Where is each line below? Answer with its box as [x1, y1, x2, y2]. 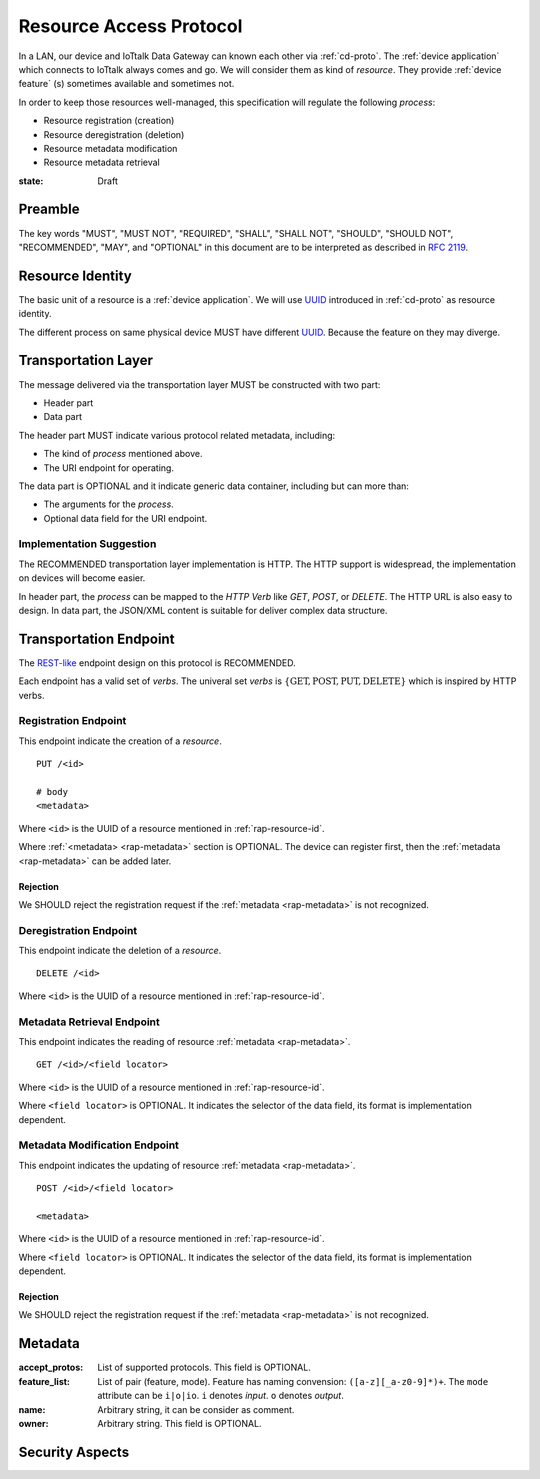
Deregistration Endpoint [18, 923, 138, 937]
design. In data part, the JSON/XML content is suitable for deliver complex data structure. [18, 605, 388, 616]
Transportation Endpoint [18, 630, 175, 647]
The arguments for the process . [43, 498, 174, 510]
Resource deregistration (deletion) [43, 128, 185, 140]
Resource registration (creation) [43, 115, 175, 127]
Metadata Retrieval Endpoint [18, 1015, 160, 1029]
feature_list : [18, 1375, 70, 1387]
